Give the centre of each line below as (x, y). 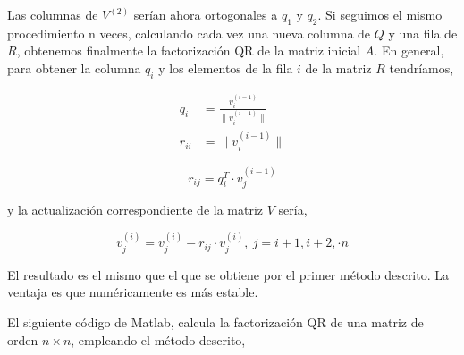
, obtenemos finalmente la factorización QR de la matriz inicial (189, 51)
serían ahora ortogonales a (206, 14)
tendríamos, (422, 68)
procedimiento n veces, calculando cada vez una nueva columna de (189, 33)
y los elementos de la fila (226, 68)
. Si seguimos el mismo (380, 14)
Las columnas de (53, 14)
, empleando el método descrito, (158, 339)
